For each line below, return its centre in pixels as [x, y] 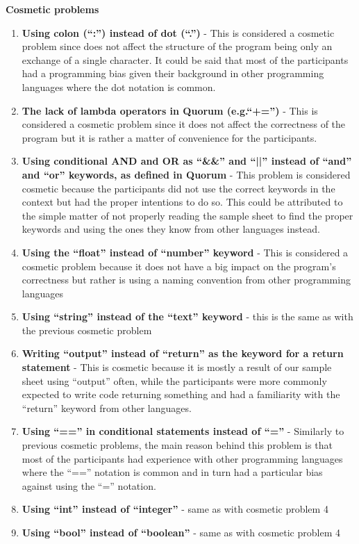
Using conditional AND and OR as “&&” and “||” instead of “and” [187, 161]
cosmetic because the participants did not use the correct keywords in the [178, 188]
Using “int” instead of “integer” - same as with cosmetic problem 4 [175, 509]
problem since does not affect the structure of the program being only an [177, 46]
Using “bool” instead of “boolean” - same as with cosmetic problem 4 [181, 532]
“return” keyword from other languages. [107, 407]
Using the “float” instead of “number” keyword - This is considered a [185, 252]
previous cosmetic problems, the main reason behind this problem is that [177, 445]
